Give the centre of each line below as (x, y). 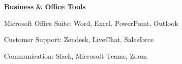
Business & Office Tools (45, 6)
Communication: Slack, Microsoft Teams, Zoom (76, 55)
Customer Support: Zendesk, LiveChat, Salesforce (79, 39)
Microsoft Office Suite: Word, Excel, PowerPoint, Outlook (91, 23)
